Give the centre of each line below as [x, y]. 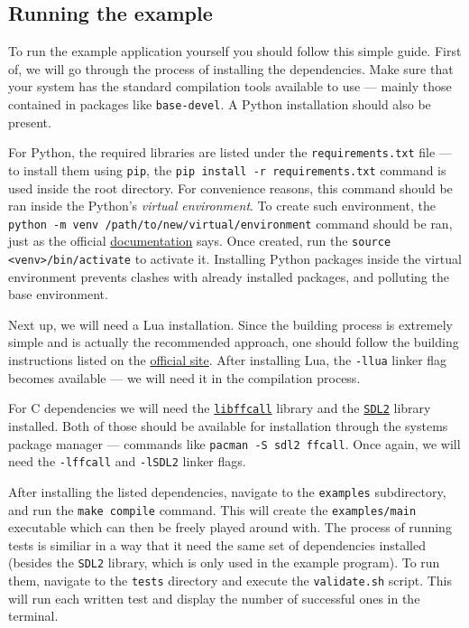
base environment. [58, 294]
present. [30, 122]
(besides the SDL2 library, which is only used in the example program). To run [224, 562]
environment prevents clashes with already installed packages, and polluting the [229, 276]
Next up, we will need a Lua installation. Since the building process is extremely [230, 324]
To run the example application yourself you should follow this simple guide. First [235, 51]
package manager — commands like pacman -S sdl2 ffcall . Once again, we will [234, 443]
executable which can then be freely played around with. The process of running [230, 527]
